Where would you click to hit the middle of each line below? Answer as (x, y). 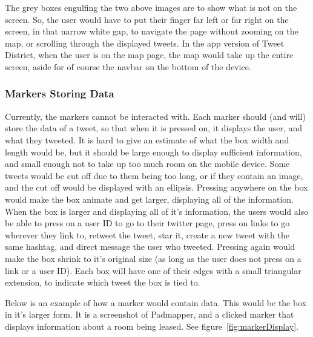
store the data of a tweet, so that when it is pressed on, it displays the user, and (154, 128)
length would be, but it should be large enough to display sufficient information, (153, 152)
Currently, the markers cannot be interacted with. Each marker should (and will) (155, 116)
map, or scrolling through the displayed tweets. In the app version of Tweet (145, 43)
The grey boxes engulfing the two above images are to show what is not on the (151, 7)
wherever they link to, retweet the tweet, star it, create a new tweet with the (147, 234)
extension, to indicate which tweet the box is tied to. (103, 282)
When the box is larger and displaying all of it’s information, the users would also (157, 211)
